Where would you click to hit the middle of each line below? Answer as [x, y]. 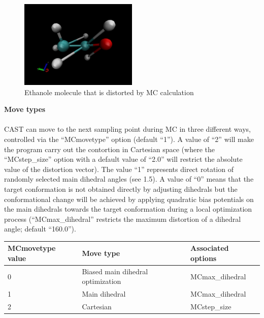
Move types [25, 109]
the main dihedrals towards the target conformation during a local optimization [128, 209]
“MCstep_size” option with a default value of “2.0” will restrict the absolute [123, 159]
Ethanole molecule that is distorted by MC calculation [109, 92]
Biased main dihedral [115, 271]
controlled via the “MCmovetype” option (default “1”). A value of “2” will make [129, 139]
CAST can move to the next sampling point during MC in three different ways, [127, 129]
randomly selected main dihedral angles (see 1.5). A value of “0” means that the [129, 179]
